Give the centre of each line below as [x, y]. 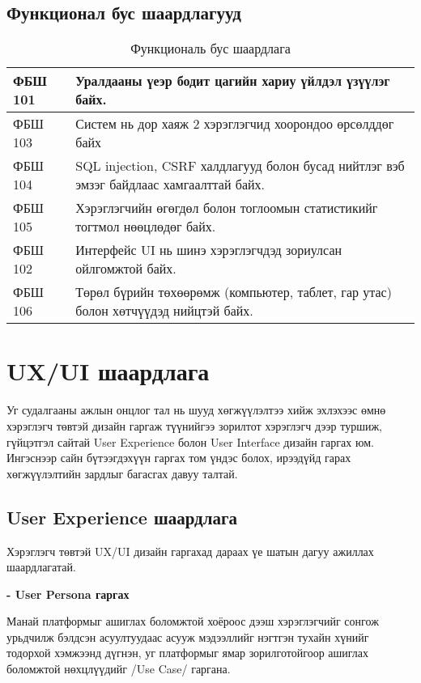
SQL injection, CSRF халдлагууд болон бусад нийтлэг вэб [240, 166]
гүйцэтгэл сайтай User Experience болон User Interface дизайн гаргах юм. [190, 441]
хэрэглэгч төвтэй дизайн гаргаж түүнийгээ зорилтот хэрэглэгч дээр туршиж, [194, 425]
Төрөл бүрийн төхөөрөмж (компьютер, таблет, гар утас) [234, 292]
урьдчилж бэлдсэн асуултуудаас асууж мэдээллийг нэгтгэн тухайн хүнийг [188, 636]
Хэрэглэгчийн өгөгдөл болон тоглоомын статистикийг [227, 208]
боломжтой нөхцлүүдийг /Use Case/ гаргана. [119, 669]
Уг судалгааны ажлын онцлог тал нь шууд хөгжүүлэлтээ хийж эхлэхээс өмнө [196, 410]
